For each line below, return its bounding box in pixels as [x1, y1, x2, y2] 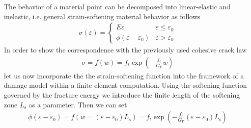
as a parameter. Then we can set [28, 99, 127, 109]
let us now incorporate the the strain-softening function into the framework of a [4, 70, 244, 80]
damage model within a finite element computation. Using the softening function [4, 80, 247, 90]
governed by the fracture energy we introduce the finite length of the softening [4, 90, 240, 100]
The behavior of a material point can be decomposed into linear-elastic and [4, 1, 231, 11]
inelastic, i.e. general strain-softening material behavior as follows [4, 11, 200, 21]
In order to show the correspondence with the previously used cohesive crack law [4, 45, 247, 55]
